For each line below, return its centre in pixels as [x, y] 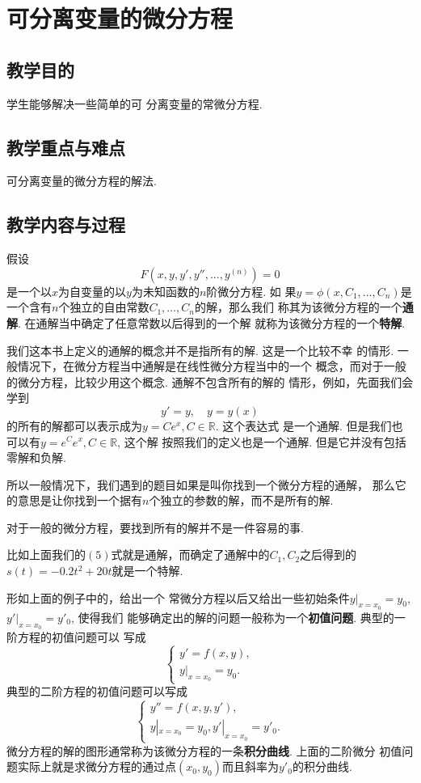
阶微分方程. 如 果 [251, 291]
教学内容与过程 [66, 224]
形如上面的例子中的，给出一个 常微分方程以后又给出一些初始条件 [178, 597]
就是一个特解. [147, 571]
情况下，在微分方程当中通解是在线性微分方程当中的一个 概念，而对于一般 [212, 366]
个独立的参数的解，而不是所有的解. [241, 500]
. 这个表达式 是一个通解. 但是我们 [303, 425]
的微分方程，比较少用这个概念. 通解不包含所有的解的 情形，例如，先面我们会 [210, 381]
